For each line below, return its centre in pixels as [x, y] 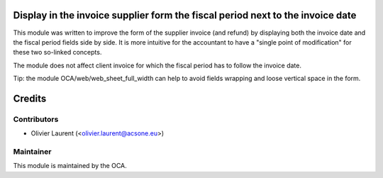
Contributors [36, 119]
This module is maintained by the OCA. [70, 166]
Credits [30, 98]
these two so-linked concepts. [57, 52]
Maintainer [32, 151]
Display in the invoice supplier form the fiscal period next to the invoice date [185, 15]
